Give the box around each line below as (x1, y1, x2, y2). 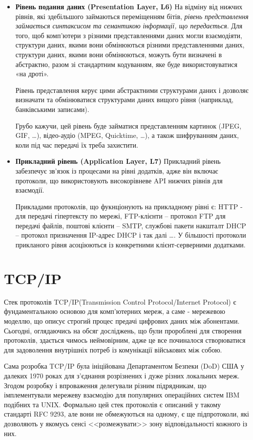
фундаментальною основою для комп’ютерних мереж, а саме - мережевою (4, 306, 225, 316)
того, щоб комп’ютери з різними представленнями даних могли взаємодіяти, (15, 30, 242, 40)
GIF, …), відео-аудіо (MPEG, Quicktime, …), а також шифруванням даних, (15, 130, 239, 140)
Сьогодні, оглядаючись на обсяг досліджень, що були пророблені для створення (4, 325, 242, 335)
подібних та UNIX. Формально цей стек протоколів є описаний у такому (4, 399, 221, 409)
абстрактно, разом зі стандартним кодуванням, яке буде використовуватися (15, 59, 237, 69)
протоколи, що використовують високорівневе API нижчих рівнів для (15, 175, 223, 185)
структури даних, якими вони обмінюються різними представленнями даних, (15, 40, 245, 50)
